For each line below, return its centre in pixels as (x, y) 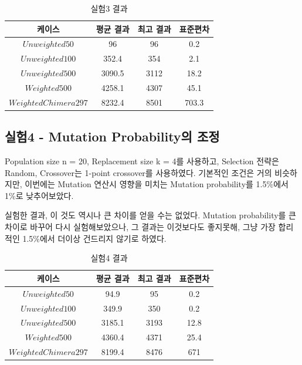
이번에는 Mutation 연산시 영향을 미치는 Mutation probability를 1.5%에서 (157, 184)
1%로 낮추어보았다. (39, 195)
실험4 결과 (109, 258)
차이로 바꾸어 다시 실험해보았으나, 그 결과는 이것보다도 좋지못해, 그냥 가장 (140, 227)
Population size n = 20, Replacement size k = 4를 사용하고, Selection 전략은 (142, 161)
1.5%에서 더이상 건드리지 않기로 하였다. (94, 238)
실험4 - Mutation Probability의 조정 (112, 136)
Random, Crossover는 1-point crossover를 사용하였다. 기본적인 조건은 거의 (138, 172)
